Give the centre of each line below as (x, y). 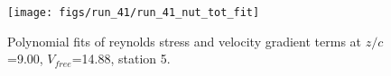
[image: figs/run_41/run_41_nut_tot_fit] (134, 13)
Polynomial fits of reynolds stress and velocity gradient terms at (185, 41)
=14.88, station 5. (121, 59)
